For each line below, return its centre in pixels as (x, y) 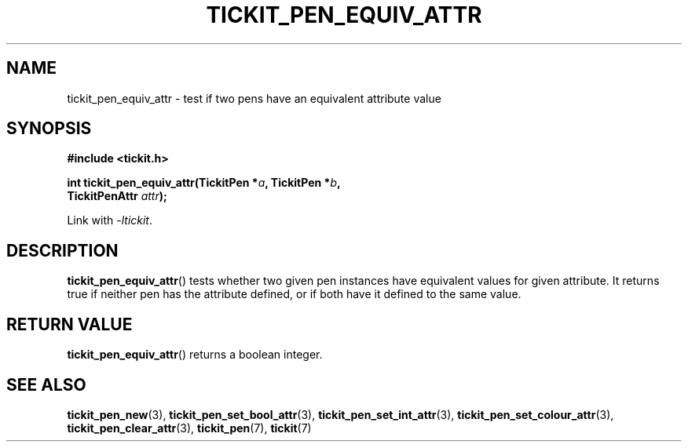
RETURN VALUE (70, 324)
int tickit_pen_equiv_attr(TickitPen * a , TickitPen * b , (204, 183)
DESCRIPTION (62, 250)
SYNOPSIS (49, 129)
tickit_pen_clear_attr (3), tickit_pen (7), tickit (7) (189, 428)
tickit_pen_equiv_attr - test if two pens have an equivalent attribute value (254, 98)
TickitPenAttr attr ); (117, 196)
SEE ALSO (46, 384)
